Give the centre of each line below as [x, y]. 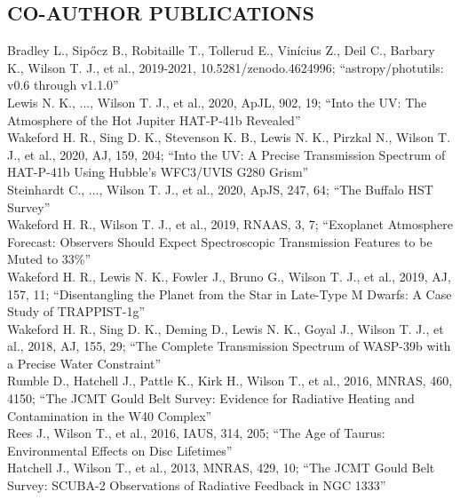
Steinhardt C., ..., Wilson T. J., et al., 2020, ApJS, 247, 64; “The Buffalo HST [220, 189]
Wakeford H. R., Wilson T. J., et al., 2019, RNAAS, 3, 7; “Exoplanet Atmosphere [230, 224]
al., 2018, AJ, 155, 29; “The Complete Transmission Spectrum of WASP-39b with [229, 346]
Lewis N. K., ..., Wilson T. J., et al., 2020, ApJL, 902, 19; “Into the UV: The [217, 102]
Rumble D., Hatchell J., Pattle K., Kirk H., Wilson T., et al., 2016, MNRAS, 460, [230, 381]
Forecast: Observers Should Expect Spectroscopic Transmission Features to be [220, 241]
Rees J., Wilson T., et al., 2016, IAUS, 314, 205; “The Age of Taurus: [196, 433]
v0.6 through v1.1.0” [63, 85]
